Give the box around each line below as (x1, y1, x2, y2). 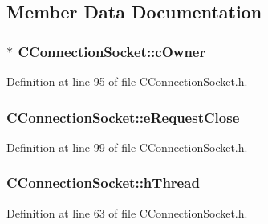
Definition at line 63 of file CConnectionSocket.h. (6, 204, 248, 221)
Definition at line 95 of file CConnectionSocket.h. (6, 73, 248, 89)
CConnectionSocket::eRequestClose (6, 107, 240, 127)
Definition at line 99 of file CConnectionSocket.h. (6, 138, 248, 155)
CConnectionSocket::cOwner (18, 41, 206, 61)
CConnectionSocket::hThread (6, 173, 200, 193)
